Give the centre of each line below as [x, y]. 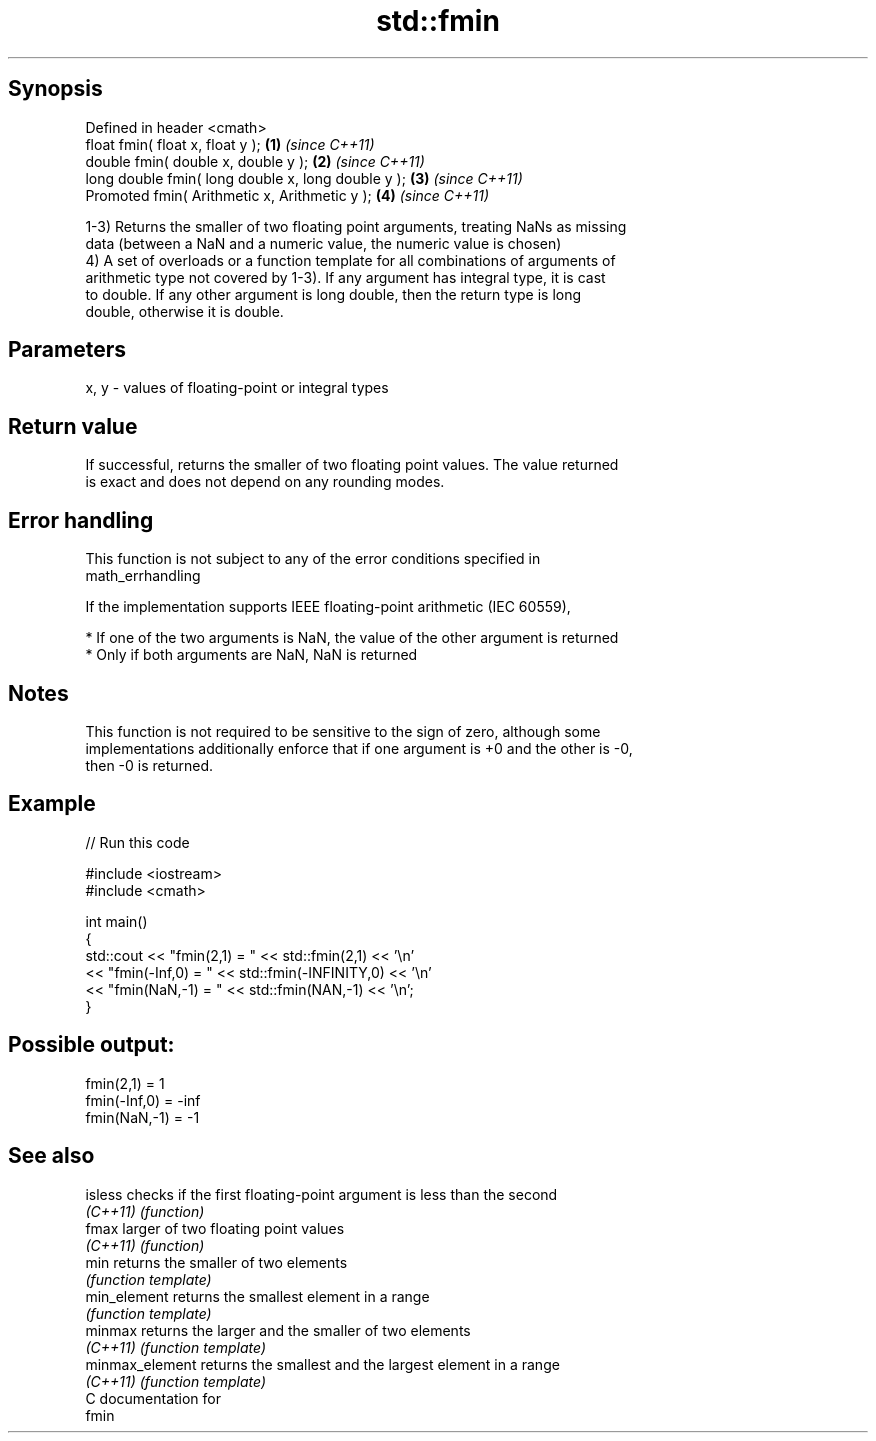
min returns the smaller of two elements [216, 1262]
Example [52, 804]
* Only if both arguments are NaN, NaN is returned [251, 655]
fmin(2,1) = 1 [125, 1083]
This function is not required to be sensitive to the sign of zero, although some [343, 731]
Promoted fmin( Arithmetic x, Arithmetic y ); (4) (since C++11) [287, 195]
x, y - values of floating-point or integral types [237, 388]
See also [51, 1156]
